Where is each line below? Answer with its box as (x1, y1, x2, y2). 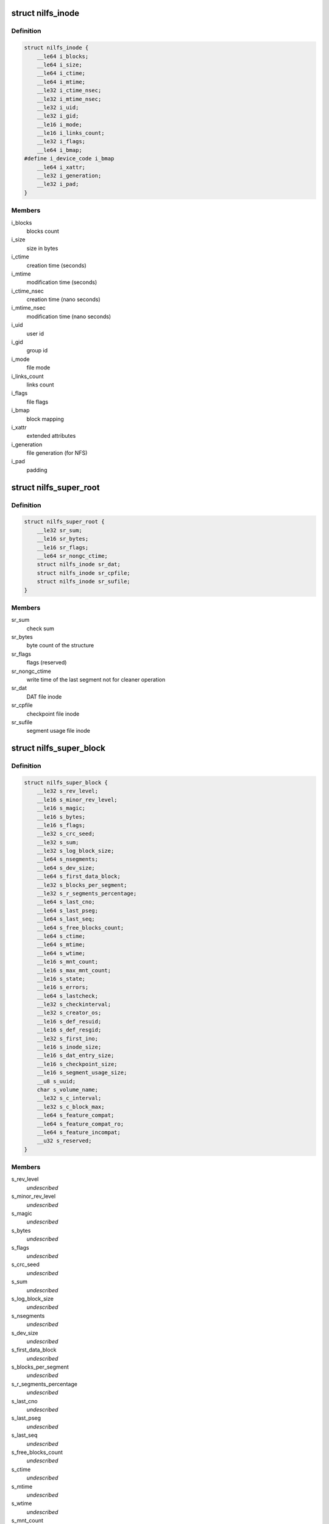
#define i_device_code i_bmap (24, 155, 115, 162)
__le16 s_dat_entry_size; (37, 1052, 115, 1059)
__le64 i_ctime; (37, 70, 85, 77)
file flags (26, 398, 49, 405)
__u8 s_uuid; (37, 1078, 76, 1084)
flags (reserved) (26, 659, 67, 666)
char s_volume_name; (37, 1086, 99, 1093)
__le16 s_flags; (37, 822, 85, 828)
